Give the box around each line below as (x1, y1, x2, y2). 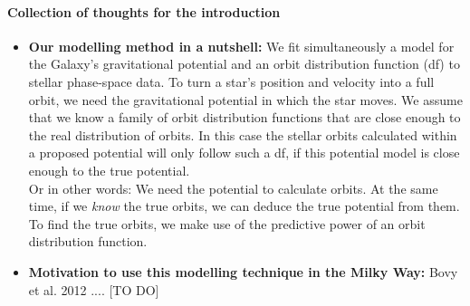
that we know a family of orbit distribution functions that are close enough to (28, 108, 461, 127)
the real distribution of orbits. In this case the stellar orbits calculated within (28, 125, 457, 144)
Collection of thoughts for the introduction (7, 2, 281, 21)
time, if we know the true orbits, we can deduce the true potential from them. (28, 196, 460, 215)
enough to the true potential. (28, 160, 190, 179)
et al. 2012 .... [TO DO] (28, 280, 159, 299)
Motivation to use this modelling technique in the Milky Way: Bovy (28, 262, 458, 281)
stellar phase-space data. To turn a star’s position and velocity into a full (28, 72, 435, 91)
